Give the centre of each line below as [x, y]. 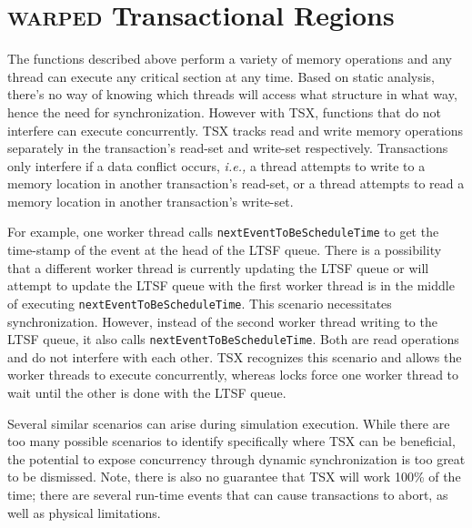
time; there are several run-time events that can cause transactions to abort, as [228, 494]
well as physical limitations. [84, 512]
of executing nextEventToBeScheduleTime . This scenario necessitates [200, 303]
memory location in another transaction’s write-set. [151, 201]
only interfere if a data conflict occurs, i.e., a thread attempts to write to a [216, 165]
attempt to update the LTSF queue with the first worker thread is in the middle [231, 285]
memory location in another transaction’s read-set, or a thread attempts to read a [236, 183]
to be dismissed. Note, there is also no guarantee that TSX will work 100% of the [234, 477]
